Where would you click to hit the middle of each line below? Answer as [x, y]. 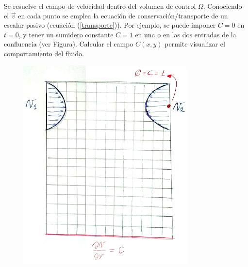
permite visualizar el [195, 44]
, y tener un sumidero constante [66, 34]
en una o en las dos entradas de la [186, 34]
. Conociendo [223, 6]
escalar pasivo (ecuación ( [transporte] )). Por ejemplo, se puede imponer [110, 25]
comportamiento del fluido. [44, 53]
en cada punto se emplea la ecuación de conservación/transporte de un [123, 15]
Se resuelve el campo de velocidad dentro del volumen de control [100, 6]
